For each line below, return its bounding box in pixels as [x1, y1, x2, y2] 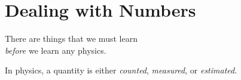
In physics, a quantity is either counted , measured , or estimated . [5, 64, 237, 76]
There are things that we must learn [5, 32, 138, 45]
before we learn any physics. [5, 44, 106, 56]
